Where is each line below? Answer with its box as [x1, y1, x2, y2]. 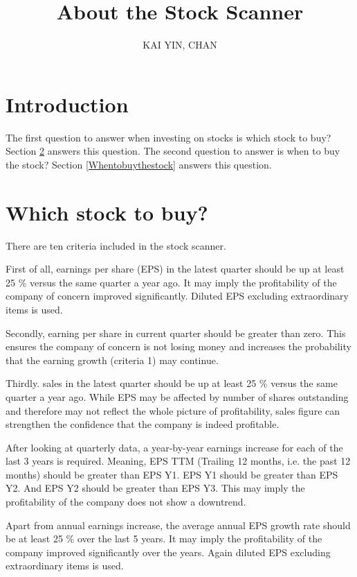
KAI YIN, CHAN [143, 37, 217, 52]
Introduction [6, 89, 129, 118]
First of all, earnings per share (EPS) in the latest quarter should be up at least [6, 261, 345, 276]
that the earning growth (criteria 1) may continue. [6, 352, 219, 367]
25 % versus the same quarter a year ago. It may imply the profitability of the [6, 275, 337, 289]
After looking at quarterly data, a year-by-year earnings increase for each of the [6, 440, 343, 454]
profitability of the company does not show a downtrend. [6, 494, 246, 509]
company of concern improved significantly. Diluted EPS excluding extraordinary [6, 288, 349, 303]
